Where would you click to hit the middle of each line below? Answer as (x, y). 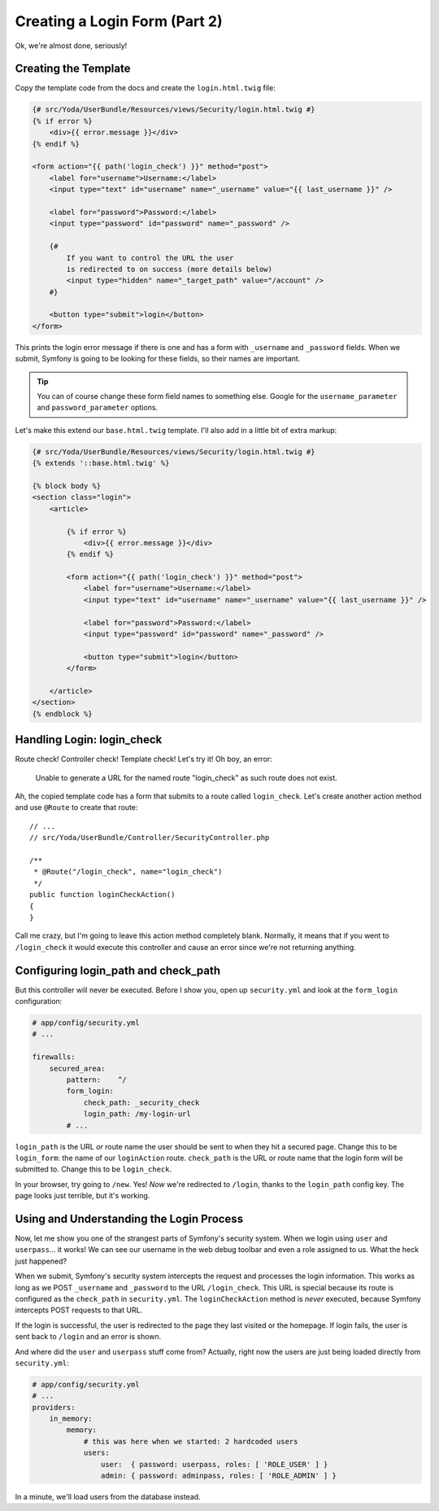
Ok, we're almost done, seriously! (71, 46)
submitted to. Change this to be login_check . (93, 1169)
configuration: (39, 1001)
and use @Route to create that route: (76, 808)
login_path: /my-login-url (137, 1114)
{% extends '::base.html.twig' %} (101, 463)
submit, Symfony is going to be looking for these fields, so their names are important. (158, 359)
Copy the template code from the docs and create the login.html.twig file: (145, 88)
